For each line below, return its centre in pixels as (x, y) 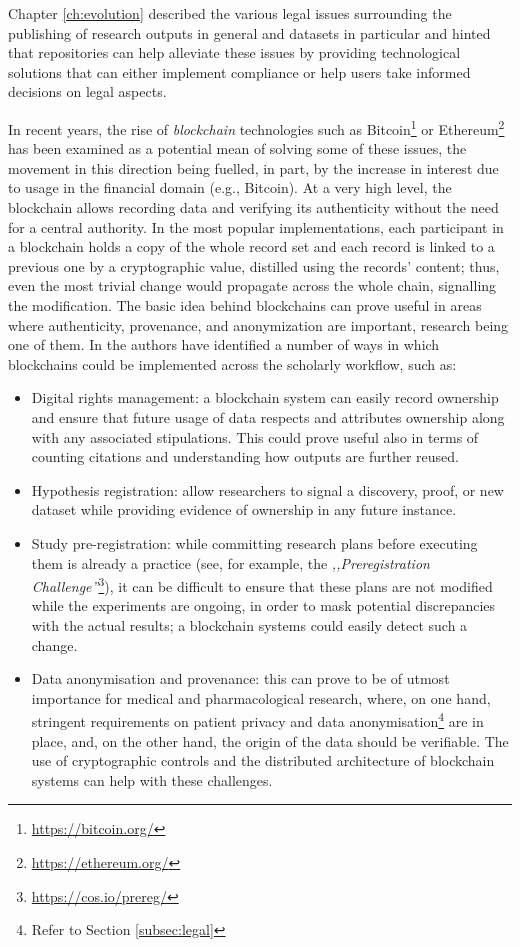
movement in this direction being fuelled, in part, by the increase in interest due (253, 167)
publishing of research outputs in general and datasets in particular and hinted (249, 32)
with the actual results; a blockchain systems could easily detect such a (249, 624)
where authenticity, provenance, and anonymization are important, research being (258, 324)
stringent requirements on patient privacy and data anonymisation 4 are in (257, 719)
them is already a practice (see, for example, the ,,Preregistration (230, 562)
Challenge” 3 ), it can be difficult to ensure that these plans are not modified (262, 584)
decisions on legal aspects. (87, 91)
